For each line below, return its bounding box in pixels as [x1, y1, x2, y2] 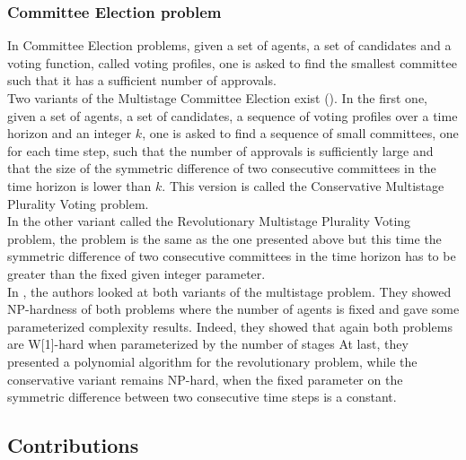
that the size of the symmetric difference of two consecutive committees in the [7, 159, 436, 178]
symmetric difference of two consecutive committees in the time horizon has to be [7, 247, 456, 265]
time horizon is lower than [7, 176, 152, 195]
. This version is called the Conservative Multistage [162, 176, 444, 195]
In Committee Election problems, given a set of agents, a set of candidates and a [7, 36, 452, 55]
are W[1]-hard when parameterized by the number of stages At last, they [7, 334, 409, 353]
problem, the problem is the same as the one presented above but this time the [7, 229, 442, 247]
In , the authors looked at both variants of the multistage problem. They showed [7, 282, 452, 300]
